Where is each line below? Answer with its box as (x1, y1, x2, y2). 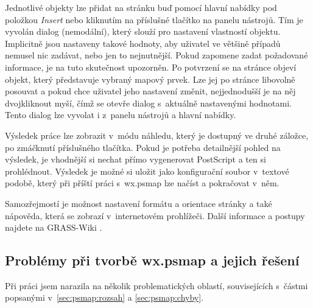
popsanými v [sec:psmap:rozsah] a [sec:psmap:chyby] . (5, 291, 204, 304)
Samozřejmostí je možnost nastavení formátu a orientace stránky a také (5, 197, 272, 209)
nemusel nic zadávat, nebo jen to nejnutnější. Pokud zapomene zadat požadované (5, 49, 308, 61)
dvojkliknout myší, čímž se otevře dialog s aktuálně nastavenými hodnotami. (5, 96, 292, 109)
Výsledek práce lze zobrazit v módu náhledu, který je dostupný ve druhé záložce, (5, 128, 309, 141)
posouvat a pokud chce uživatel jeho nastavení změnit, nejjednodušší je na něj (5, 85, 296, 97)
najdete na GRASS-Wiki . (5, 221, 102, 234)
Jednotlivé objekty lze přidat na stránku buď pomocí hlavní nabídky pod (5, 1, 277, 13)
